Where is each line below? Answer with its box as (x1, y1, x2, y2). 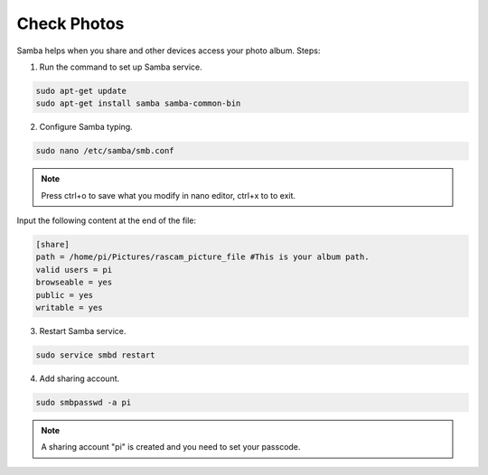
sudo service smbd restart (35, 349, 155, 360)
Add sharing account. (39, 373, 120, 384)
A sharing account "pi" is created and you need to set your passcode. (41, 442, 301, 452)
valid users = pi (35, 265, 113, 275)
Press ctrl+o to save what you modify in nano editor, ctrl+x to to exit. (41, 190, 296, 200)
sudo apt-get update (35, 86, 127, 96)
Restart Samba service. (39, 325, 127, 336)
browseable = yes (35, 277, 113, 288)
